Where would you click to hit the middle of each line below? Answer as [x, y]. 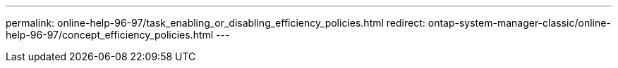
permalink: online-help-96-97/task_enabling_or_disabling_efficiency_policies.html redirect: [216, 23]
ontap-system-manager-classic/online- [519, 23]
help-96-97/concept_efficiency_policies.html [110, 35]
